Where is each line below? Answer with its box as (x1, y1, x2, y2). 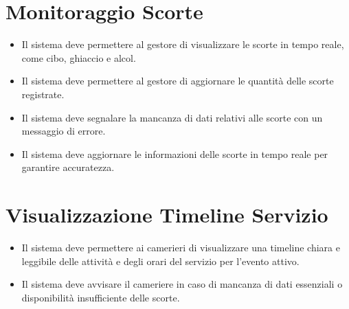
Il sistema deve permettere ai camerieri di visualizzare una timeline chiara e (21, 240, 340, 254)
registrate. (21, 87, 65, 101)
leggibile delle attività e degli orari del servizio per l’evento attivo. (21, 253, 300, 268)
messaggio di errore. (21, 124, 106, 138)
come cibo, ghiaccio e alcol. (21, 50, 136, 65)
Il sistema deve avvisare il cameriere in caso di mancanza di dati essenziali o (21, 277, 343, 291)
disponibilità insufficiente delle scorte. (21, 290, 180, 304)
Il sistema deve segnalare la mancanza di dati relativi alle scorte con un (21, 110, 323, 124)
